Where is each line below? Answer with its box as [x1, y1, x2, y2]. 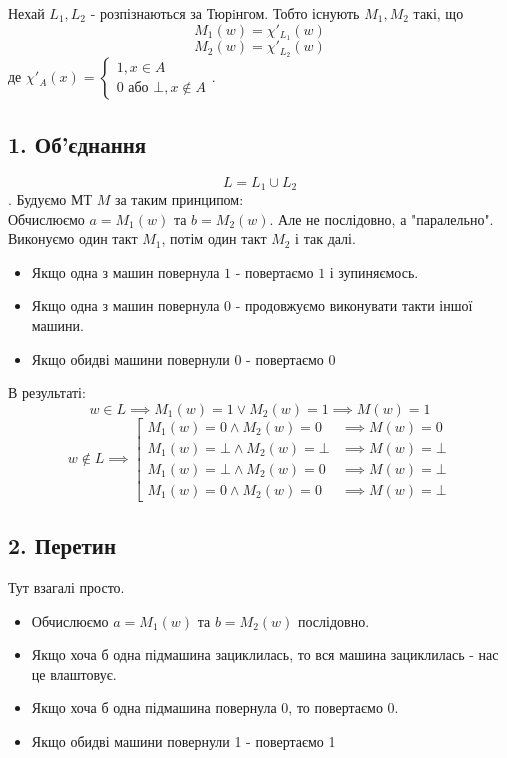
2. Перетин [8, 530, 116, 561]
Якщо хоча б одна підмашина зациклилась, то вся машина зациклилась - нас [31, 644, 499, 665]
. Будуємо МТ [8, 188, 93, 209]
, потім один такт [161, 228, 267, 249]
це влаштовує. [31, 663, 117, 684]
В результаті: [8, 382, 86, 403]
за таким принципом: [114, 188, 244, 209]
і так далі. [295, 228, 356, 249]
